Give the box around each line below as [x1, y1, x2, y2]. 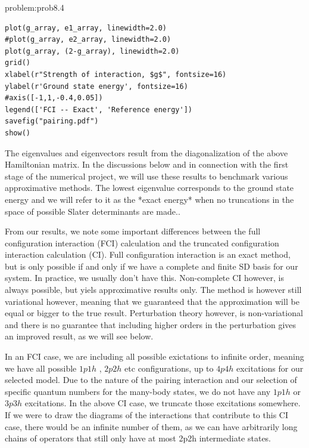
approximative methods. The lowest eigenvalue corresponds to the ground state [5, 181, 294, 194]
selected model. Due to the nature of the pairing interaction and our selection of [5, 373, 297, 386]
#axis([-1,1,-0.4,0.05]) [5, 94, 103, 103]
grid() [5, 58, 30, 67]
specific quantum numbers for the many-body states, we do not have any [5, 385, 271, 397]
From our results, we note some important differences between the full [5, 225, 261, 237]
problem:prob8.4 [5, 1, 64, 13]
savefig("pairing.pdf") [5, 117, 99, 126]
